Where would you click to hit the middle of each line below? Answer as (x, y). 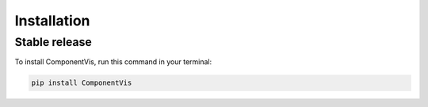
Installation (52, 21)
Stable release (53, 42)
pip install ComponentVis (82, 83)
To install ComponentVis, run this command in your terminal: (113, 62)
